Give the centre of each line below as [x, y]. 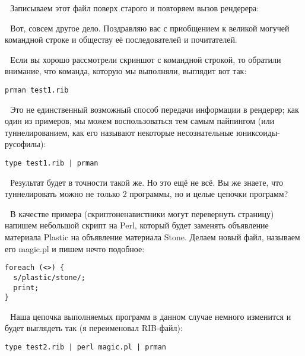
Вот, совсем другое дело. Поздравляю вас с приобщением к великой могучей [150, 28]
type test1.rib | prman [52, 163]
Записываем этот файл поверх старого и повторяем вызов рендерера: [135, 8]
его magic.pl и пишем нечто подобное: [75, 248]
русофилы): [26, 144]
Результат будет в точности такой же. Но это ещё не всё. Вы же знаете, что [147, 182]
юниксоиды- [258, 132]
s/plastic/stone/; [50, 277]
